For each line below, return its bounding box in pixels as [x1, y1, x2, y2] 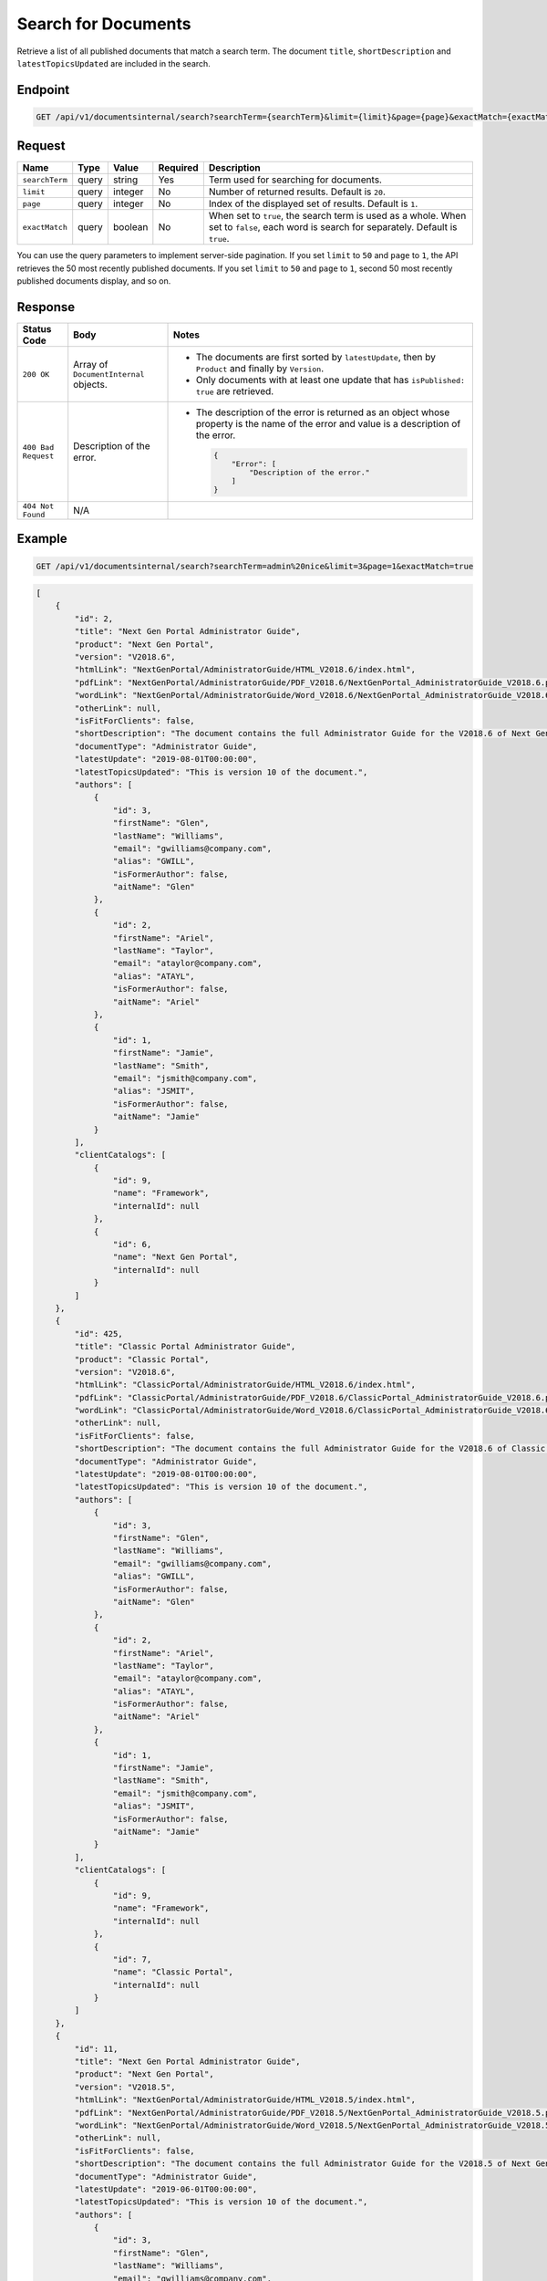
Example [16, 531, 67, 547]
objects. [73, 378, 108, 391]
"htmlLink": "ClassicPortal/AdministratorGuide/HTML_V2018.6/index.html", [74, 1380, 417, 1390]
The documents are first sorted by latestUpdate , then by [196, 351, 437, 364]
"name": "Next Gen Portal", [112, 1252, 239, 1263]
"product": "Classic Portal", [74, 1354, 210, 1364]
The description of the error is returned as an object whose [196, 406, 450, 419]
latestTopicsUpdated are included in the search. [16, 57, 212, 68]
